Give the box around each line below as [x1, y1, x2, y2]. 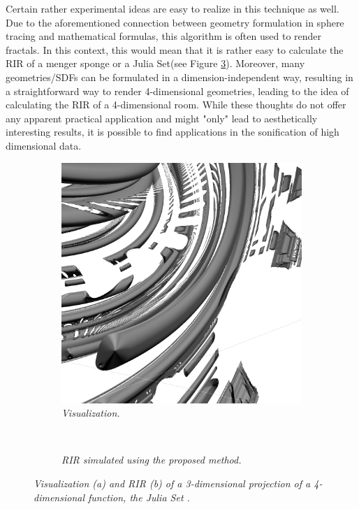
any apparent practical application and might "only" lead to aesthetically [6, 110, 318, 125]
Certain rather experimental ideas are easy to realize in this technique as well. [6, 1, 339, 15]
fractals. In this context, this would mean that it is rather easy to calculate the [6, 42, 344, 57]
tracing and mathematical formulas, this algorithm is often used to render [6, 29, 322, 43]
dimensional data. [6, 138, 82, 152]
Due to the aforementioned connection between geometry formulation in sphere [6, 15, 344, 29]
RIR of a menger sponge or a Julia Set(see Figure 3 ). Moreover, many [6, 56, 305, 71]
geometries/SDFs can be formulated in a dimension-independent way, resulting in [6, 69, 353, 84]
